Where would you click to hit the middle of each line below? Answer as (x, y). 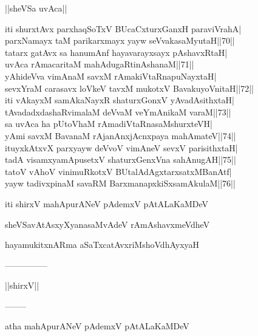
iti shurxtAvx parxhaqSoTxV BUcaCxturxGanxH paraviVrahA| (123, 28)
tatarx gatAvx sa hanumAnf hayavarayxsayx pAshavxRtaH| (116, 52)
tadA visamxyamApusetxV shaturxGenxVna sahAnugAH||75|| (121, 159)
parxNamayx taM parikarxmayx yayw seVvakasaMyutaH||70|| (120, 40)
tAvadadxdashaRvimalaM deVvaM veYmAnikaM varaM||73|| (118, 111)
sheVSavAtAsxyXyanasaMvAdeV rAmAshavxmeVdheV (107, 224)
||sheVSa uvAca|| (36, 8)
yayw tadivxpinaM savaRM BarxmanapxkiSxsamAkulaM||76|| (120, 183)
